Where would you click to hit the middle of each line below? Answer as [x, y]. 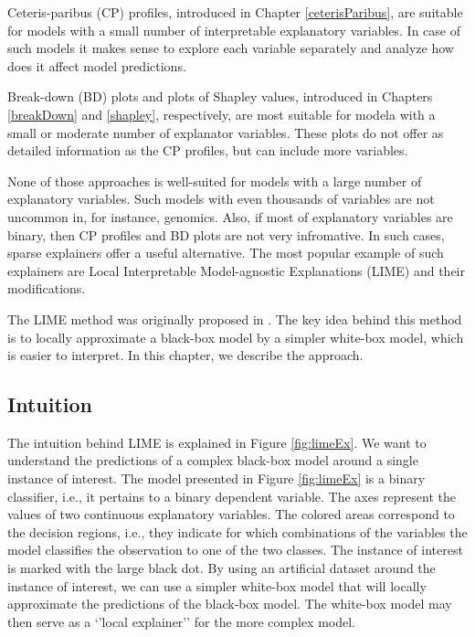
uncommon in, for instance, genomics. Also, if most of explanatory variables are [230, 216]
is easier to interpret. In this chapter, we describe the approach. [185, 355]
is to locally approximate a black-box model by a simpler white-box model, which [236, 337]
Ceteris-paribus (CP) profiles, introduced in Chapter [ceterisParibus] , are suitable [235, 12]
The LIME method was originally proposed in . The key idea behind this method [235, 318]
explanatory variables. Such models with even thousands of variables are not [221, 199]
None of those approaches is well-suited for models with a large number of [215, 180]
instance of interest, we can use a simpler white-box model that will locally [217, 585]
